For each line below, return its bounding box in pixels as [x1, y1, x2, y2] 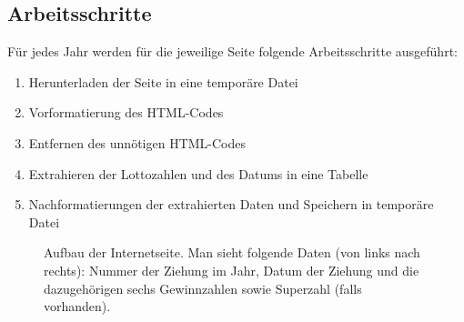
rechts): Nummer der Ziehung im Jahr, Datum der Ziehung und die [44, 260, 419, 279]
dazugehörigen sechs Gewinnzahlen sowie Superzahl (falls [44, 278, 362, 297]
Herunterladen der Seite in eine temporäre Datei [28, 72, 298, 91]
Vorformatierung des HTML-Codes [28, 103, 224, 122]
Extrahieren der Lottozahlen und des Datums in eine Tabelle [28, 164, 368, 183]
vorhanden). [44, 297, 111, 316]
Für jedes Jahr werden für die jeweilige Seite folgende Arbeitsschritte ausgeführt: [7, 42, 458, 61]
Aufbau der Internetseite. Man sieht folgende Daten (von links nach [44, 243, 420, 262]
